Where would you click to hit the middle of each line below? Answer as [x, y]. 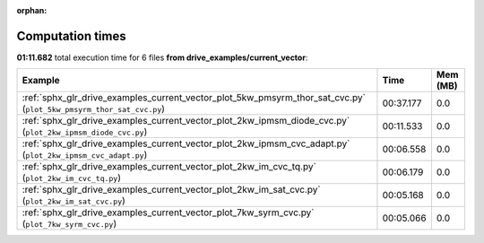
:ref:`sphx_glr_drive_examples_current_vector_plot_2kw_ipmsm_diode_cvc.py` [186, 121]
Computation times [71, 36]
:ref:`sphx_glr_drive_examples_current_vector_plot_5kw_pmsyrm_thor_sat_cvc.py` [194, 98]
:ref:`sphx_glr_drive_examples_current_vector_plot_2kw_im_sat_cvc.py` [172, 190]
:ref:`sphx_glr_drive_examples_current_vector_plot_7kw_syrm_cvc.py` [168, 213]
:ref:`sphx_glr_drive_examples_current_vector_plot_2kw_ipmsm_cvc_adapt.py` [186, 143]
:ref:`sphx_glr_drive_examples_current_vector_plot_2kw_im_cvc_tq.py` [169, 167]
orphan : [32, 10]
